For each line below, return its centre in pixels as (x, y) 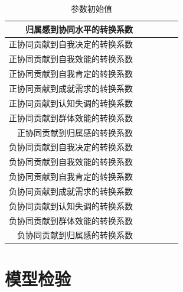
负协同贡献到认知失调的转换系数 (71, 205)
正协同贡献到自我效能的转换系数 (71, 59)
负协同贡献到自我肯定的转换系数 (71, 176)
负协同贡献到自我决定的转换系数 (71, 147)
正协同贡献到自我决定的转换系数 (71, 44)
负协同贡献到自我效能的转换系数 (71, 162)
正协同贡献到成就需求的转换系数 (71, 88)
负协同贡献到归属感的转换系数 (75, 235)
